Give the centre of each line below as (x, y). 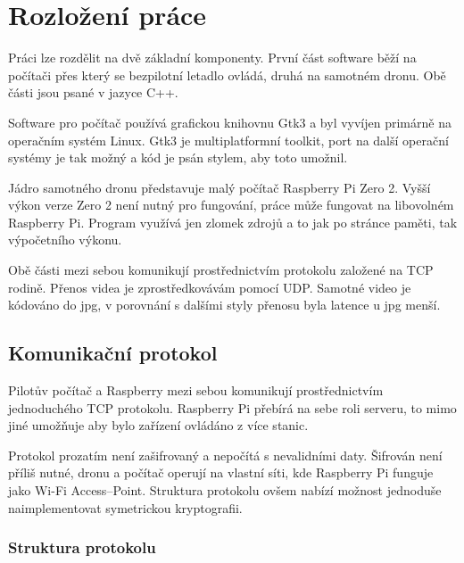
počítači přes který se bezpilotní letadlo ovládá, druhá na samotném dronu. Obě (227, 75)
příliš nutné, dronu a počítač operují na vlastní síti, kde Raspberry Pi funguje (221, 472)
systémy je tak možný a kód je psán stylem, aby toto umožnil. (178, 157)
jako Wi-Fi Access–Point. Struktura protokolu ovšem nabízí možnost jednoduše (225, 490)
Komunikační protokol (113, 353)
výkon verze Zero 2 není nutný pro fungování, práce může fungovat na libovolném (231, 205)
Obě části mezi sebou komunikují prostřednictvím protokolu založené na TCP (221, 270)
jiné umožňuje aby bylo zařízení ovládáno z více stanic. (158, 425)
